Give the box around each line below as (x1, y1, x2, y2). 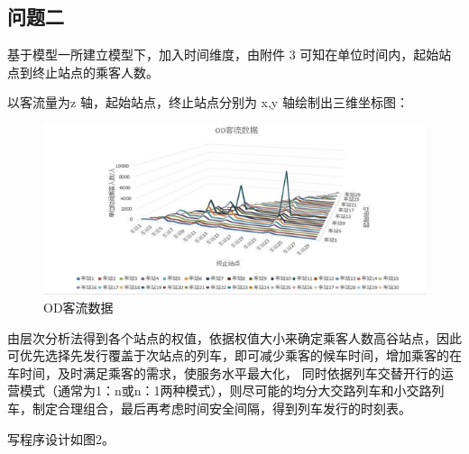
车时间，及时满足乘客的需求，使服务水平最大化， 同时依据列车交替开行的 (7, 363, 441, 382)
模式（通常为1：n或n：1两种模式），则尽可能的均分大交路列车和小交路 (19, 381, 432, 400)
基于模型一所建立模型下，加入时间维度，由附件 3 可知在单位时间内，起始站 (7, 45, 452, 64)
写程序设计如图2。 (7, 429, 115, 448)
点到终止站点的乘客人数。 (7, 62, 159, 81)
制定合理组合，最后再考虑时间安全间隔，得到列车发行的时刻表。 (32, 398, 411, 417)
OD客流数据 (43, 298, 114, 316)
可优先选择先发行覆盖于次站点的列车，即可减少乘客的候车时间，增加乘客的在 (7, 346, 462, 365)
